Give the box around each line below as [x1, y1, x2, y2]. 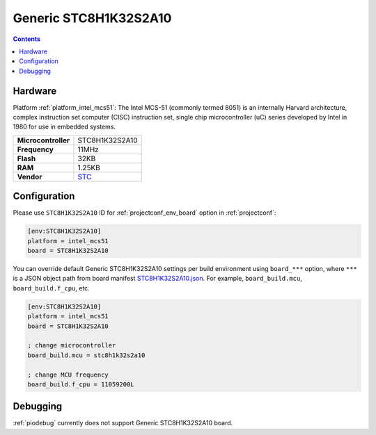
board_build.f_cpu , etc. [13, 284, 90, 292]
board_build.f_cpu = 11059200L [27, 380, 135, 388]
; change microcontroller [27, 341, 116, 350]
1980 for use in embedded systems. [13, 122, 116, 131]
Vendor [17, 172, 42, 181]
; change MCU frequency [27, 370, 109, 379]
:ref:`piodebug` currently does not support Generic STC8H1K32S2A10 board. [13, 419, 233, 427]
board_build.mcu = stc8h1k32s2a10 [27, 351, 146, 359]
